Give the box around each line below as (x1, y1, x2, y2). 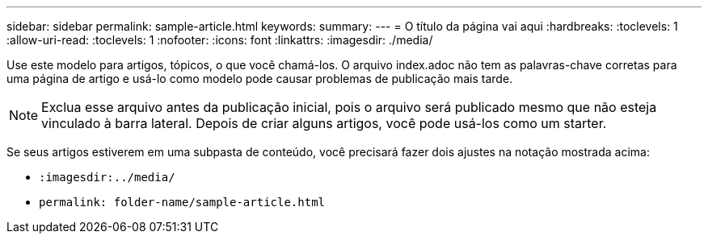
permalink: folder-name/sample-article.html (39, 196, 326, 209)
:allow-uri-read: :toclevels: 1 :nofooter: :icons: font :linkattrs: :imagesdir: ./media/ (6, 33, 433, 47)
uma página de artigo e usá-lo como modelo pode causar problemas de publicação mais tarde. (6, 72, 513, 85)
